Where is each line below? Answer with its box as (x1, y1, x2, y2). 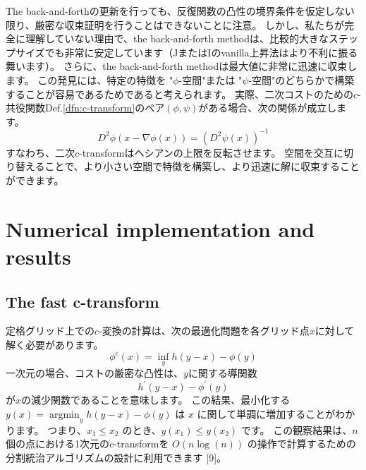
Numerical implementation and (6, 214, 315, 243)
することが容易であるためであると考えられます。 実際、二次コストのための (6, 86, 353, 101)
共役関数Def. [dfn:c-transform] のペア (6, 100, 165, 115)
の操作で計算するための (247, 436, 356, 451)
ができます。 (6, 173, 64, 188)
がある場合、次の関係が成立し (198, 100, 337, 115)
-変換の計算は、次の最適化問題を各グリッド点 (99, 323, 310, 338)
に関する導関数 (188, 366, 257, 380)
